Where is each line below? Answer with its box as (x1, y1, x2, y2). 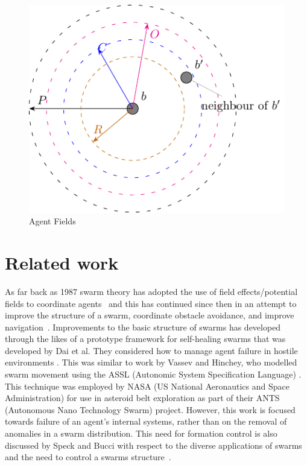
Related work (5, 250, 119, 274)
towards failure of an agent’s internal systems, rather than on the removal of (5, 415, 287, 428)
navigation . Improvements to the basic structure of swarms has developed (5, 320, 281, 333)
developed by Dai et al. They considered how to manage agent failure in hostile (5, 344, 298, 356)
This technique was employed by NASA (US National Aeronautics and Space (5, 379, 290, 392)
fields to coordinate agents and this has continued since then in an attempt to (5, 297, 297, 309)
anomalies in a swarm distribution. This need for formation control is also (5, 427, 277, 440)
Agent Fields (29, 215, 76, 227)
